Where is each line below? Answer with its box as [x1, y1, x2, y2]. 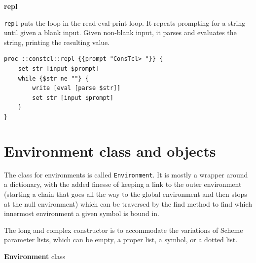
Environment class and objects [4, 140, 216, 161]
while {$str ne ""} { [18, 75, 89, 82]
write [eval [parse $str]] [32, 85, 121, 92]
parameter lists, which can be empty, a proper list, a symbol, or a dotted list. [4, 234, 238, 245]
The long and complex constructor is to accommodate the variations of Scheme [4, 224, 243, 235]
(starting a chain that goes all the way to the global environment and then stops [4, 188, 247, 199]
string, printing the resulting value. [4, 37, 110, 47]
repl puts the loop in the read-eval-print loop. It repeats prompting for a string [4, 17, 246, 28]
